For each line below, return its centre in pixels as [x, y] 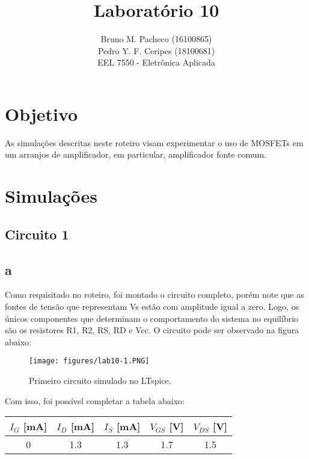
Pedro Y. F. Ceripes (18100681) [156, 50]
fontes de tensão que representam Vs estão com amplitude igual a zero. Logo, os [152, 306]
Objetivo [41, 113]
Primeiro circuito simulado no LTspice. [100, 380]
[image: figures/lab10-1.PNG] [89, 361]
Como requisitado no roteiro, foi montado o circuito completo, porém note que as [154, 294]
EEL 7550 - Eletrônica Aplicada [156, 62]
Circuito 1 [37, 234]
